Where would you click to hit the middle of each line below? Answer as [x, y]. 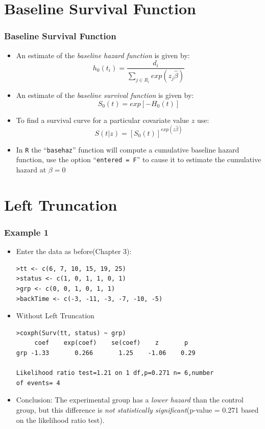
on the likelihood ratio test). [60, 420]
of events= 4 [38, 383]
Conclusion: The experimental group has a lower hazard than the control [130, 400]
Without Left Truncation [55, 316]
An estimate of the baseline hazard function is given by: [103, 55]
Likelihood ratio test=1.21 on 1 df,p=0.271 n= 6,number [115, 373]
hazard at [31, 170]
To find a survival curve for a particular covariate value [103, 120]
